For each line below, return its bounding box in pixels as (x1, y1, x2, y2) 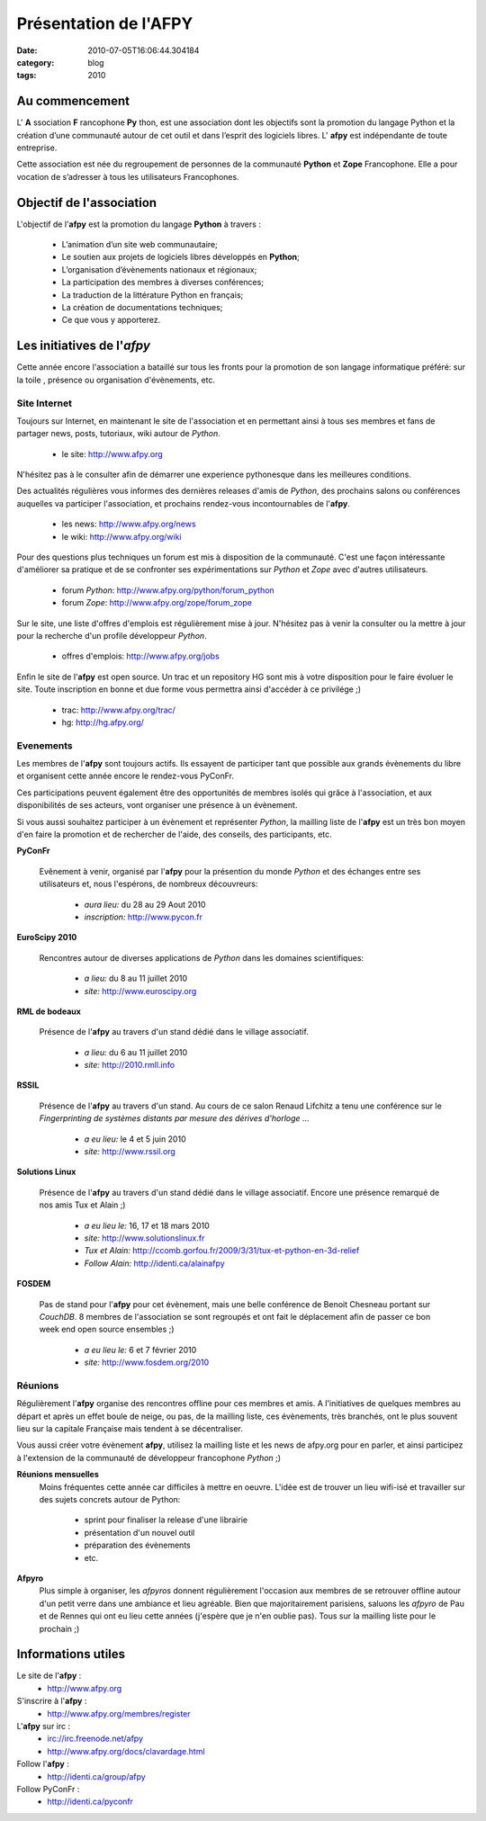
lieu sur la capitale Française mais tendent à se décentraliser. (16, 1423, 243, 1434)
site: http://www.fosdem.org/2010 (84, 1357, 210, 1368)
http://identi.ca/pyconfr (47, 1796, 134, 1808)
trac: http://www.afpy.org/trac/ (61, 704, 175, 715)
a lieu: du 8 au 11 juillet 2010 (84, 973, 188, 984)
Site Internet (16, 397, 72, 409)
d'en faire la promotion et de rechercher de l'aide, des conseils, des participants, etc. (16, 829, 332, 839)
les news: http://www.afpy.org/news (61, 518, 197, 530)
